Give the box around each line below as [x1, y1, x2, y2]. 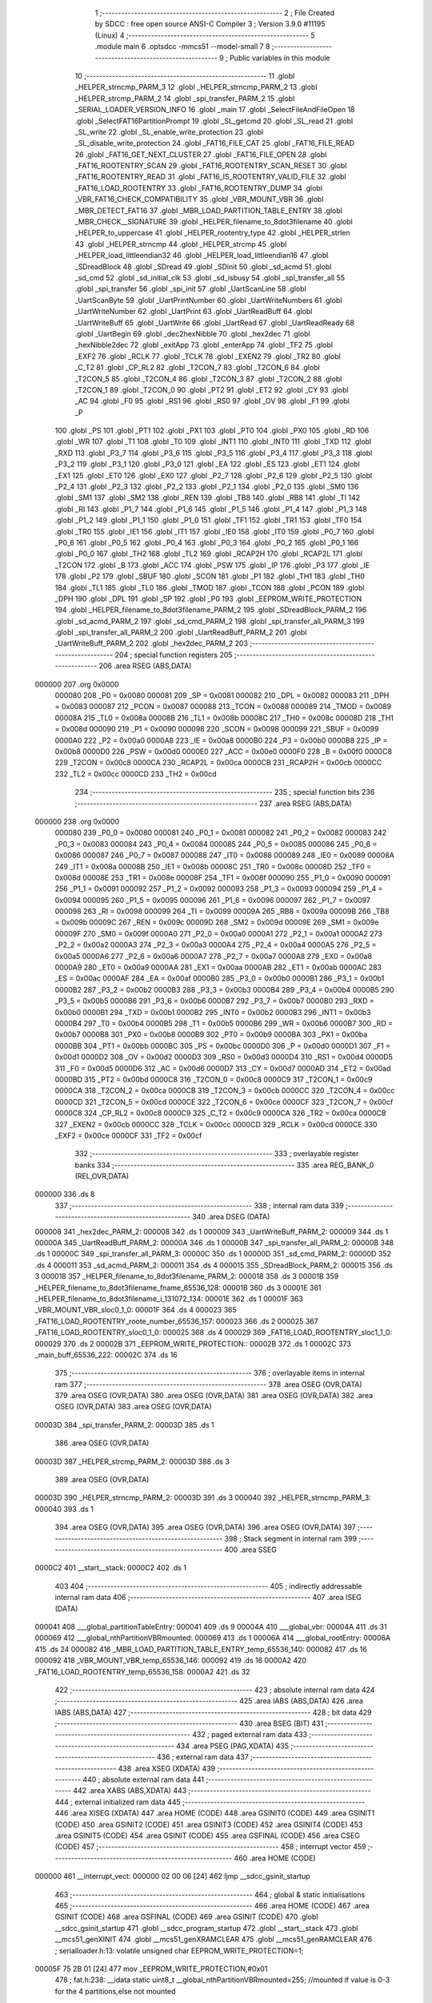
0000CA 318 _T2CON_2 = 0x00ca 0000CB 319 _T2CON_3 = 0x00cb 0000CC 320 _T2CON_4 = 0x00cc [54, 1086, 395, 1095]
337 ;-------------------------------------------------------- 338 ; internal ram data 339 [54, 1200, 344, 1210]
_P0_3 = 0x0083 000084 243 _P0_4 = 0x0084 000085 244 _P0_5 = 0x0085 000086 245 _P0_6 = [54, 839, 378, 848]
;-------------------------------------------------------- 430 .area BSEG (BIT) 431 [54, 1719, 324, 1728]
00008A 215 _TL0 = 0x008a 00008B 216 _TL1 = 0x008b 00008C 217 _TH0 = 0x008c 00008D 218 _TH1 [54, 713, 394, 723]
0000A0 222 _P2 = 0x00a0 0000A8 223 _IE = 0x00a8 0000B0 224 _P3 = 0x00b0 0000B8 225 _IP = [54, 736, 388, 745]
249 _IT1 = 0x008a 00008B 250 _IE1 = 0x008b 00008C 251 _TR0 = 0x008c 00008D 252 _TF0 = [54, 861, 372, 871]
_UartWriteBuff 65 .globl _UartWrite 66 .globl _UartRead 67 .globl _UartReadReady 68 [74, 317, 355, 328]
